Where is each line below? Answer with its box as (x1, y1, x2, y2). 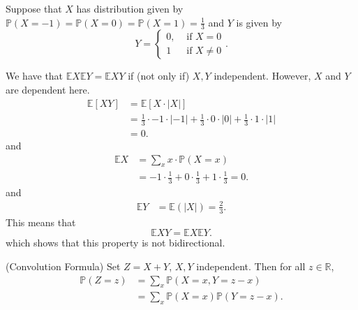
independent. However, (214, 68, 311, 83)
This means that (6, 214, 76, 229)
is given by (236, 15, 282, 29)
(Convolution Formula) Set (6, 259, 121, 273)
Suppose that (6, 1, 62, 15)
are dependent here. (6, 82, 90, 97)
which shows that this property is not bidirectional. (6, 235, 225, 250)
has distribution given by (76, 1, 184, 15)
